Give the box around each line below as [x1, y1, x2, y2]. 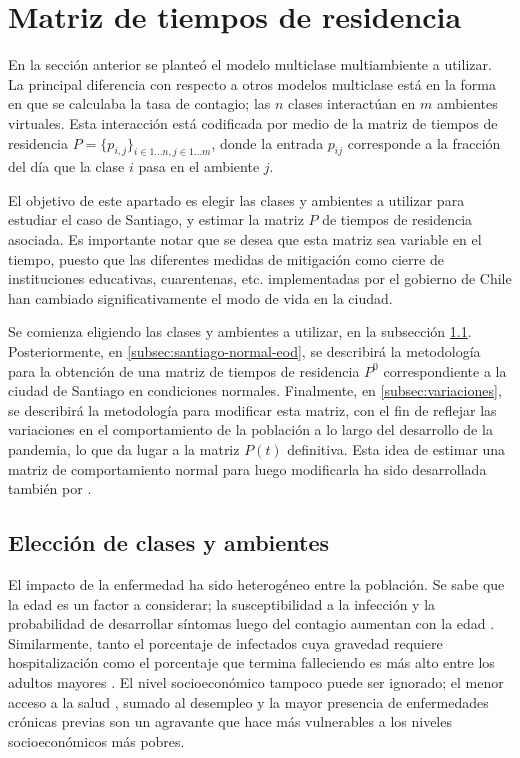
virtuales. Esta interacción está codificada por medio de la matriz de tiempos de [8, 112, 498, 133]
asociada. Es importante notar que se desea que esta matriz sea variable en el [8, 229, 482, 250]
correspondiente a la [383, 360, 507, 381]
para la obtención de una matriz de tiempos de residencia [8, 360, 360, 381]
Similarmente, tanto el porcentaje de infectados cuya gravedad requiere [8, 632, 443, 653]
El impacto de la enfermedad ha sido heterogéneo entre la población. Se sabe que [8, 574, 505, 594]
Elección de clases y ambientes [8, 527, 330, 558]
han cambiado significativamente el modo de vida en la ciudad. [8, 287, 393, 308]
